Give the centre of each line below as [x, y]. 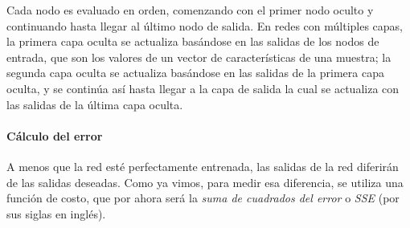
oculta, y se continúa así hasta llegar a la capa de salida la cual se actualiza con [203, 88]
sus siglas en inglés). [56, 213]
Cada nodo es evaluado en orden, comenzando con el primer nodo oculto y [190, 10]
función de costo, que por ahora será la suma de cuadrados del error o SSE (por [203, 198]
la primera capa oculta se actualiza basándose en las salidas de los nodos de [193, 41]
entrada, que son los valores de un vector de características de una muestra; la [199, 57]
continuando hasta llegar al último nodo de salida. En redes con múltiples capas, [205, 25]
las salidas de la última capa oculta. [95, 104]
